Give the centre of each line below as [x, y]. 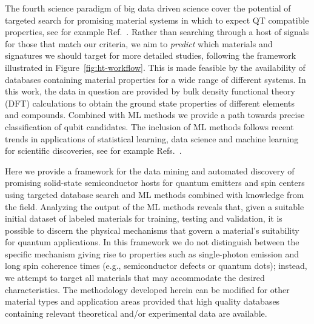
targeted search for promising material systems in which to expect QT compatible [157, 20]
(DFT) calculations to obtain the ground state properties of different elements [150, 103]
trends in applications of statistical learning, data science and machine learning [152, 138]
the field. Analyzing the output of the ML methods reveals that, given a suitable [155, 206]
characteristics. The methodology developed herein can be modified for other [147, 289]
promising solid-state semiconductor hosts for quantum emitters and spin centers [155, 183]
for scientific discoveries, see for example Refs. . [93, 150]
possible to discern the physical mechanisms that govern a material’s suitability [152, 230]
